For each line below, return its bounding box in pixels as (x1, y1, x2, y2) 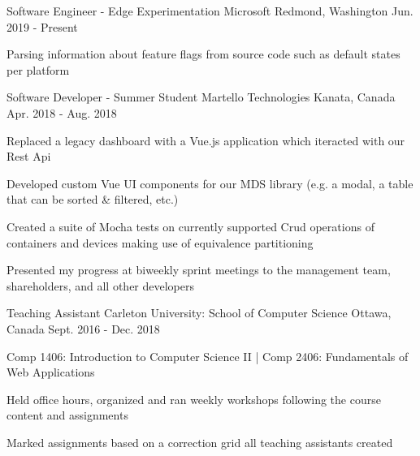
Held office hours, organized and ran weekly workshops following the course (6, 390, 381, 407)
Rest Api (6, 148, 51, 165)
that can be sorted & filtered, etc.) (6, 191, 179, 208)
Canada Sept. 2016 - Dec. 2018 (6, 320, 160, 337)
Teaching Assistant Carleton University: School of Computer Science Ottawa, (6, 304, 392, 321)
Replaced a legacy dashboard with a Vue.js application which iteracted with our (6, 131, 405, 148)
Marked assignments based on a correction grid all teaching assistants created (6, 433, 393, 450)
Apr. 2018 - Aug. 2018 (6, 104, 117, 121)
